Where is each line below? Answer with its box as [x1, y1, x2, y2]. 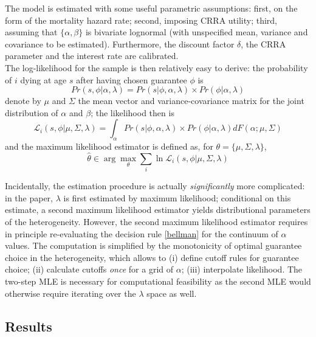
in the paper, [5, 191, 53, 204]
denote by [5, 94, 41, 107]
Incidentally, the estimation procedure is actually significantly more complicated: [5, 179, 305, 192]
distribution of [5, 106, 58, 119]
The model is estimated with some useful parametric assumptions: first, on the [5, 2, 298, 14]
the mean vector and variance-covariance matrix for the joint [78, 94, 304, 107]
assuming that [5, 26, 58, 38]
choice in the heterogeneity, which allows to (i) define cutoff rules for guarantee [5, 251, 299, 263]
